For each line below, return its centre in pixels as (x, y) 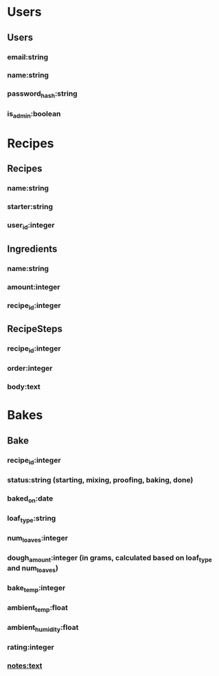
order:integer (30, 369)
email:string (28, 57)
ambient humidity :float (43, 628)
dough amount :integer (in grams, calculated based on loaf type (110, 558)
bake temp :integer (36, 588)
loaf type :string (32, 519)
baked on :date (30, 499)
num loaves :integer (38, 539)
